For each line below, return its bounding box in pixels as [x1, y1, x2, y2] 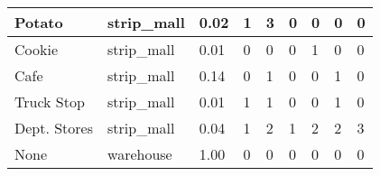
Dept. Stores [14, 117, 94, 138]
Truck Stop [14, 91, 85, 112]
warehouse [107, 144, 172, 164]
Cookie [14, 39, 59, 60]
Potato [14, 12, 63, 32]
